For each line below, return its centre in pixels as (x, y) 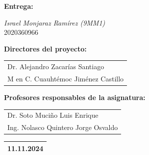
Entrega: (19, 6)
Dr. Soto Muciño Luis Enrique (53, 115)
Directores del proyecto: (45, 48)
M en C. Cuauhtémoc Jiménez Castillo (66, 78)
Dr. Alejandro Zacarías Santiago (56, 66)
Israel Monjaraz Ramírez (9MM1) (55, 22)
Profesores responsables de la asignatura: (75, 97)
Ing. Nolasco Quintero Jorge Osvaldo (63, 127)
